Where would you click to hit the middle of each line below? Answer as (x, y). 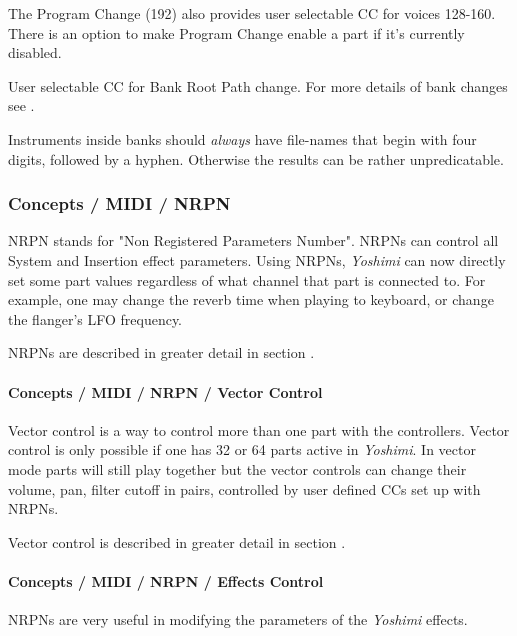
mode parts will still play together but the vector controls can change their (237, 468)
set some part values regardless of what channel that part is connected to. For (247, 279)
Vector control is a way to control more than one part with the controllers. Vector (259, 429)
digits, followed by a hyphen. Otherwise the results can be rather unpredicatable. (256, 158)
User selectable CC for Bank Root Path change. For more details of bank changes (258, 85)
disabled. (35, 52)
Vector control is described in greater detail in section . (177, 541)
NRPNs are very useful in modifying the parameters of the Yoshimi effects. (238, 619)
